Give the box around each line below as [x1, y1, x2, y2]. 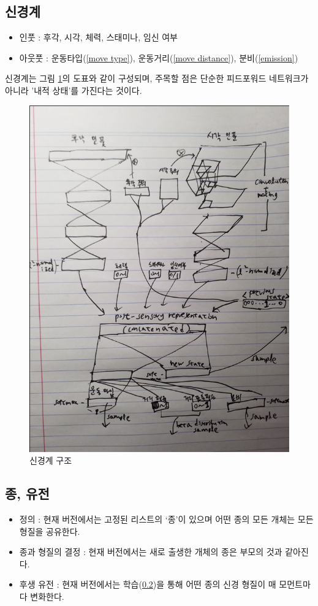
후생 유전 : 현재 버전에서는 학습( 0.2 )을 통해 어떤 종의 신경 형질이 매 [19, 578, 276, 591]
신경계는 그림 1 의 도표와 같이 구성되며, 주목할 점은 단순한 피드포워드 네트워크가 [5, 72, 309, 85]
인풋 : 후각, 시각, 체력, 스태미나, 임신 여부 [19, 31, 178, 44]
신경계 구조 [29, 454, 72, 467]
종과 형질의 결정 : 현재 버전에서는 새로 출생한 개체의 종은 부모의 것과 [19, 545, 282, 558]
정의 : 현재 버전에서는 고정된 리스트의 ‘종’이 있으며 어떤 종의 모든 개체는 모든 [19, 513, 314, 526]
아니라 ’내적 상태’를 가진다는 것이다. [5, 83, 142, 96]
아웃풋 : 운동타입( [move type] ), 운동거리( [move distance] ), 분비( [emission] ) [19, 51, 298, 64]
